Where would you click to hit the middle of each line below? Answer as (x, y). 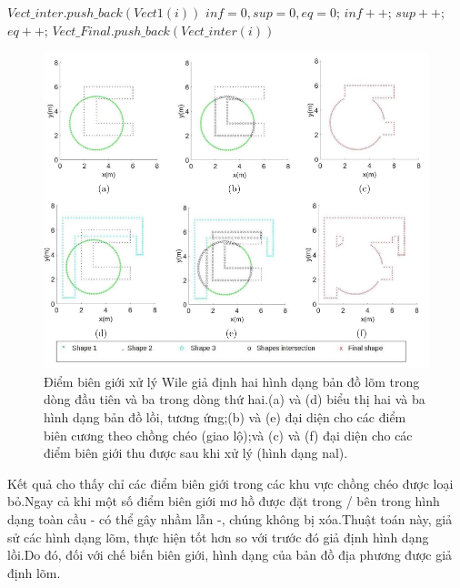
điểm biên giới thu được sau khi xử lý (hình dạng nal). (196, 453)
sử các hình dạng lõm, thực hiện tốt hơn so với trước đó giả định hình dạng (218, 537)
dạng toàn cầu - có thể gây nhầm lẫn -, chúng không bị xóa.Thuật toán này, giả (230, 518)
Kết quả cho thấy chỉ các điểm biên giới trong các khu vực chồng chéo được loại (230, 483)
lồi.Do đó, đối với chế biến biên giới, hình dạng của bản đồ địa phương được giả (230, 555)
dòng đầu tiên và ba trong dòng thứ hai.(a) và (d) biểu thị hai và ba (235, 399)
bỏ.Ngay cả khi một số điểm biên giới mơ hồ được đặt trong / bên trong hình (224, 501)
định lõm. (34, 572)
